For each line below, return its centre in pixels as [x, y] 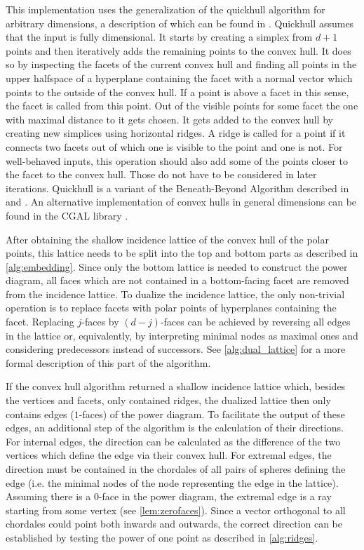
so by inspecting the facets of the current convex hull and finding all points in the [181, 64]
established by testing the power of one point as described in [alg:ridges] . [162, 537]
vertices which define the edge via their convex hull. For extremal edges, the [169, 455]
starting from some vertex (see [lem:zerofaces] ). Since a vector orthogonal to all [176, 510]
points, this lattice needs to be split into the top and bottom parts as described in [182, 253]
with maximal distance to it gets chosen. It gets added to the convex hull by [169, 119]
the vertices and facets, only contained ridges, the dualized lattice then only [168, 400]
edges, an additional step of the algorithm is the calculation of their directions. [175, 428]
